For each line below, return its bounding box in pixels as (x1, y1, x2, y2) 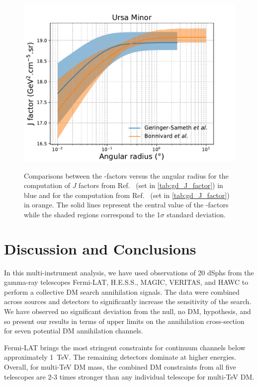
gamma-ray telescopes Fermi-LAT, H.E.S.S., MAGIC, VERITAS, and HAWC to (4, 277, 249, 287)
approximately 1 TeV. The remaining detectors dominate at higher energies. (4, 352, 237, 362)
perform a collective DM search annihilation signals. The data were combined (4, 286, 240, 297)
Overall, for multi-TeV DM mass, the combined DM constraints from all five (4, 362, 236, 372)
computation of (24, 180, 70, 191)
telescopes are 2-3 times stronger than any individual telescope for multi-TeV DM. (4, 371, 255, 382)
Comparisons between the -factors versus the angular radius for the (24, 170, 229, 181)
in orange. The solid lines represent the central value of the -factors (24, 199, 229, 210)
